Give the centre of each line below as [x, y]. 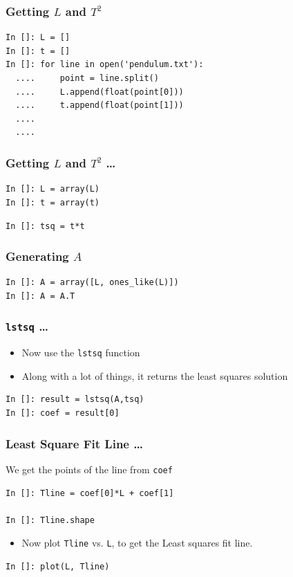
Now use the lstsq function [81, 352]
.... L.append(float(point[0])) [100, 92]
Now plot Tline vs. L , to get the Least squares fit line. [137, 543]
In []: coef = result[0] [63, 413]
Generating [37, 256]
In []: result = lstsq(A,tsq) [75, 400]
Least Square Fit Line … [74, 443]
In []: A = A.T [40, 296]
